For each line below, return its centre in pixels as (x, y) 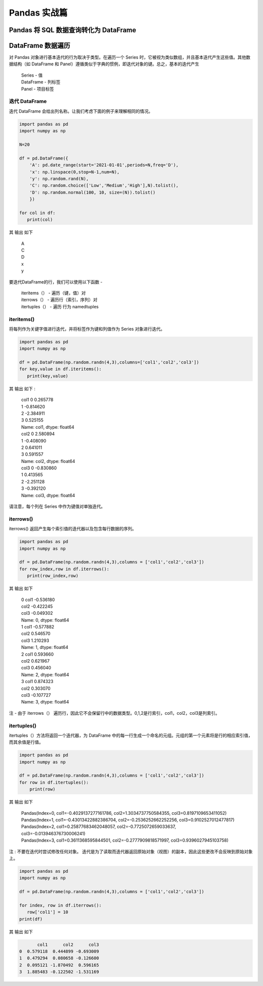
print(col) (40, 220)
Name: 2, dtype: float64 (45, 674)
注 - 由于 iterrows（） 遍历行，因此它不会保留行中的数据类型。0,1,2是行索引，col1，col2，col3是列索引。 (114, 713)
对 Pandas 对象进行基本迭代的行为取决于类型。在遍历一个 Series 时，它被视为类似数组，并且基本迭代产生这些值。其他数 (130, 57)
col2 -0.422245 (37, 606)
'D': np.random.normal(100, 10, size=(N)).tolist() (93, 192)
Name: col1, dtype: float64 (48, 427)
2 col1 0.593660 (38, 654)
